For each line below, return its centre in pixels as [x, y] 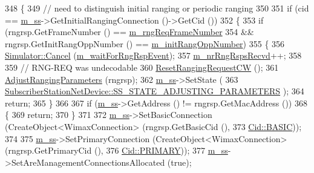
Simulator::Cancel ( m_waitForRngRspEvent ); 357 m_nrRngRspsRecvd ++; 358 [153, 55]
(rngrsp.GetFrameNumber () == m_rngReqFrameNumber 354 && [129, 32]
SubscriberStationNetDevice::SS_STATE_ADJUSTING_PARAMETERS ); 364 [155, 91]
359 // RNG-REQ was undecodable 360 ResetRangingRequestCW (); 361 [142, 67]
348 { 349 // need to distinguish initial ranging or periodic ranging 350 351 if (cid [157, 8]
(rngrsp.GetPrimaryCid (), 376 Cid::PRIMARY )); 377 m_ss [116, 150]
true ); [181, 162]
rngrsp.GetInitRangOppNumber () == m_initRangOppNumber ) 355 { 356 [145, 43]
